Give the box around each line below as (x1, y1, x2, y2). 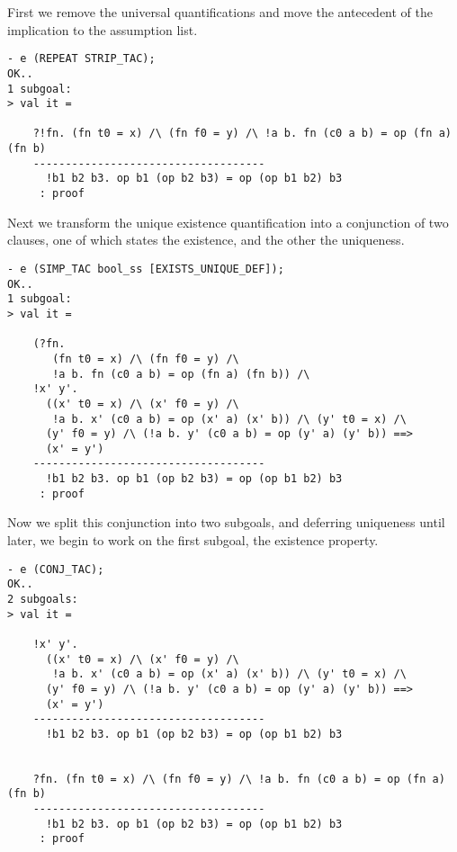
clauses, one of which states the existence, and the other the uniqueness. (7, 230, 405, 249)
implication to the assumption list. (7, 20, 198, 39)
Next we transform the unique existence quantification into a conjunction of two (7, 212, 449, 231)
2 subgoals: (7, 592, 78, 605)
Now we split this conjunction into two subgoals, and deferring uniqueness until (7, 513, 445, 532)
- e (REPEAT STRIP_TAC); (7, 52, 156, 66)
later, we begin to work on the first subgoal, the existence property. (7, 531, 379, 550)
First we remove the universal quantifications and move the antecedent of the (7, 3, 434, 21)
